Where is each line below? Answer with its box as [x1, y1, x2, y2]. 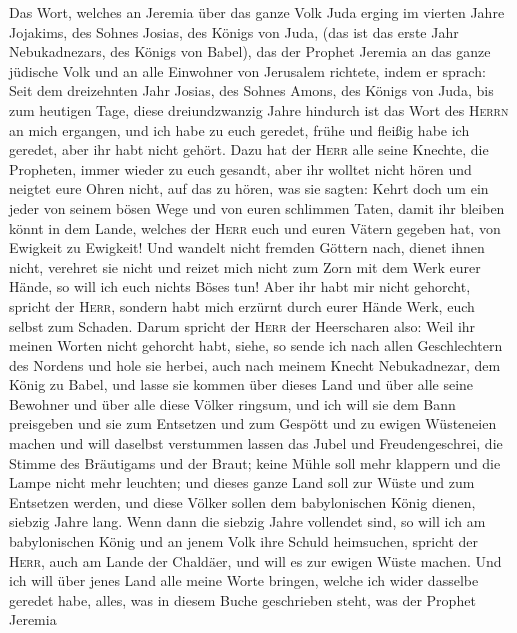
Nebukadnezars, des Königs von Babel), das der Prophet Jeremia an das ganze [9, 41, 491, 62]
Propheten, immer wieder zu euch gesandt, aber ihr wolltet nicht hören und [9, 158, 472, 179]
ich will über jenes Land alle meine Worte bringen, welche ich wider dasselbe [9, 570, 479, 591]
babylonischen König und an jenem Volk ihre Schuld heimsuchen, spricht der [9, 531, 478, 552]
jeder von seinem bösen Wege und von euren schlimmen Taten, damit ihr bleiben [9, 197, 505, 218]
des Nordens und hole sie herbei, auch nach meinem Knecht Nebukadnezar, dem [9, 354, 501, 375]
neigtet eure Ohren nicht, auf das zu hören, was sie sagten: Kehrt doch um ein [9, 178, 489, 199]
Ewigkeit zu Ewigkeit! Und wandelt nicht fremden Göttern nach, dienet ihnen [9, 237, 485, 258]
